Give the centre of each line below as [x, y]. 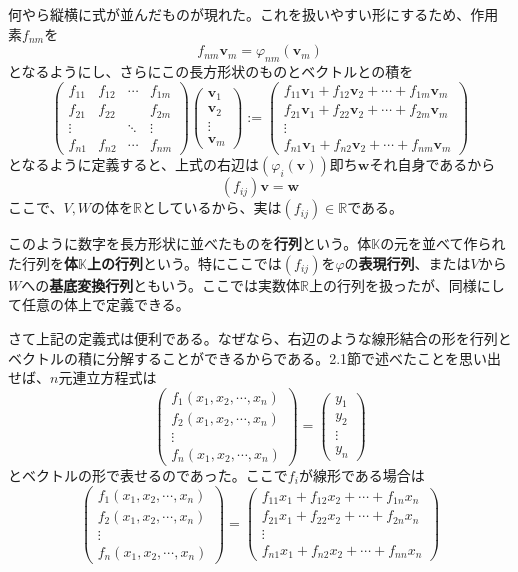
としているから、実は [212, 207]
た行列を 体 [43, 262]
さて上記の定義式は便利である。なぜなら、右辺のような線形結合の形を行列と [260, 337]
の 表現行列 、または [407, 262]
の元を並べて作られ [443, 243]
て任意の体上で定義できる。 [99, 304]
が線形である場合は [361, 474]
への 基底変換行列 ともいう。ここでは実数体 [161, 284]
